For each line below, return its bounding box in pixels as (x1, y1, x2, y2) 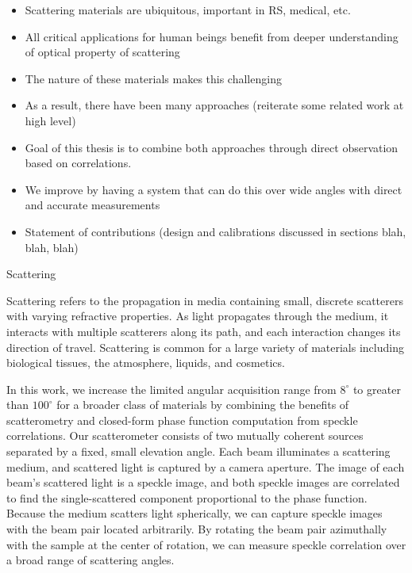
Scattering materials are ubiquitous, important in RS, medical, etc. (25, 2, 351, 17)
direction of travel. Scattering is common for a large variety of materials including (6, 338, 404, 355)
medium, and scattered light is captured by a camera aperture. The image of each (6, 458, 405, 475)
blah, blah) (25, 239, 79, 255)
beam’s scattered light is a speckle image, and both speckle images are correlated (6, 474, 400, 491)
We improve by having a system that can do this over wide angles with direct (25, 181, 402, 197)
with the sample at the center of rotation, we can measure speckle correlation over (6, 536, 406, 552)
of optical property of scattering (25, 44, 180, 60)
